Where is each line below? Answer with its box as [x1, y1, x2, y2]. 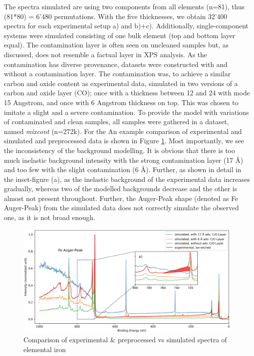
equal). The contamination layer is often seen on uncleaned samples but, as [4, 40, 229, 50]
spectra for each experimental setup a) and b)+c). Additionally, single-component [4, 21, 249, 31]
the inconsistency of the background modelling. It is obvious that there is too [4, 145, 235, 155]
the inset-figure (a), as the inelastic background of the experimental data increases [4, 174, 250, 184]
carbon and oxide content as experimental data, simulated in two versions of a [4, 78, 238, 88]
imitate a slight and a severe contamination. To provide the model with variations [4, 107, 249, 117]
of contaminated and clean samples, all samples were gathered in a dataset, [4, 116, 229, 127]
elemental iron [23, 344, 66, 354]
